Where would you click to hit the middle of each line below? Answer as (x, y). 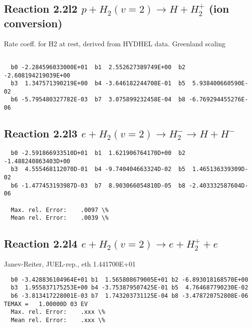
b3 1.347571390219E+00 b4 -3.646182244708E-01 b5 (98, 84)
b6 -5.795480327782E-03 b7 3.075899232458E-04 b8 (98, 100)
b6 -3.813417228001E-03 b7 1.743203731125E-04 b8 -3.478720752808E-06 (130, 296)
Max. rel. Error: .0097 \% (60, 210)
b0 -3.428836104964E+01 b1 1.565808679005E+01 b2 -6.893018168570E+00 (130, 279)
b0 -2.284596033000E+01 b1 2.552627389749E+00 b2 (98, 67)
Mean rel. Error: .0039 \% (60, 218)
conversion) (33, 23)
